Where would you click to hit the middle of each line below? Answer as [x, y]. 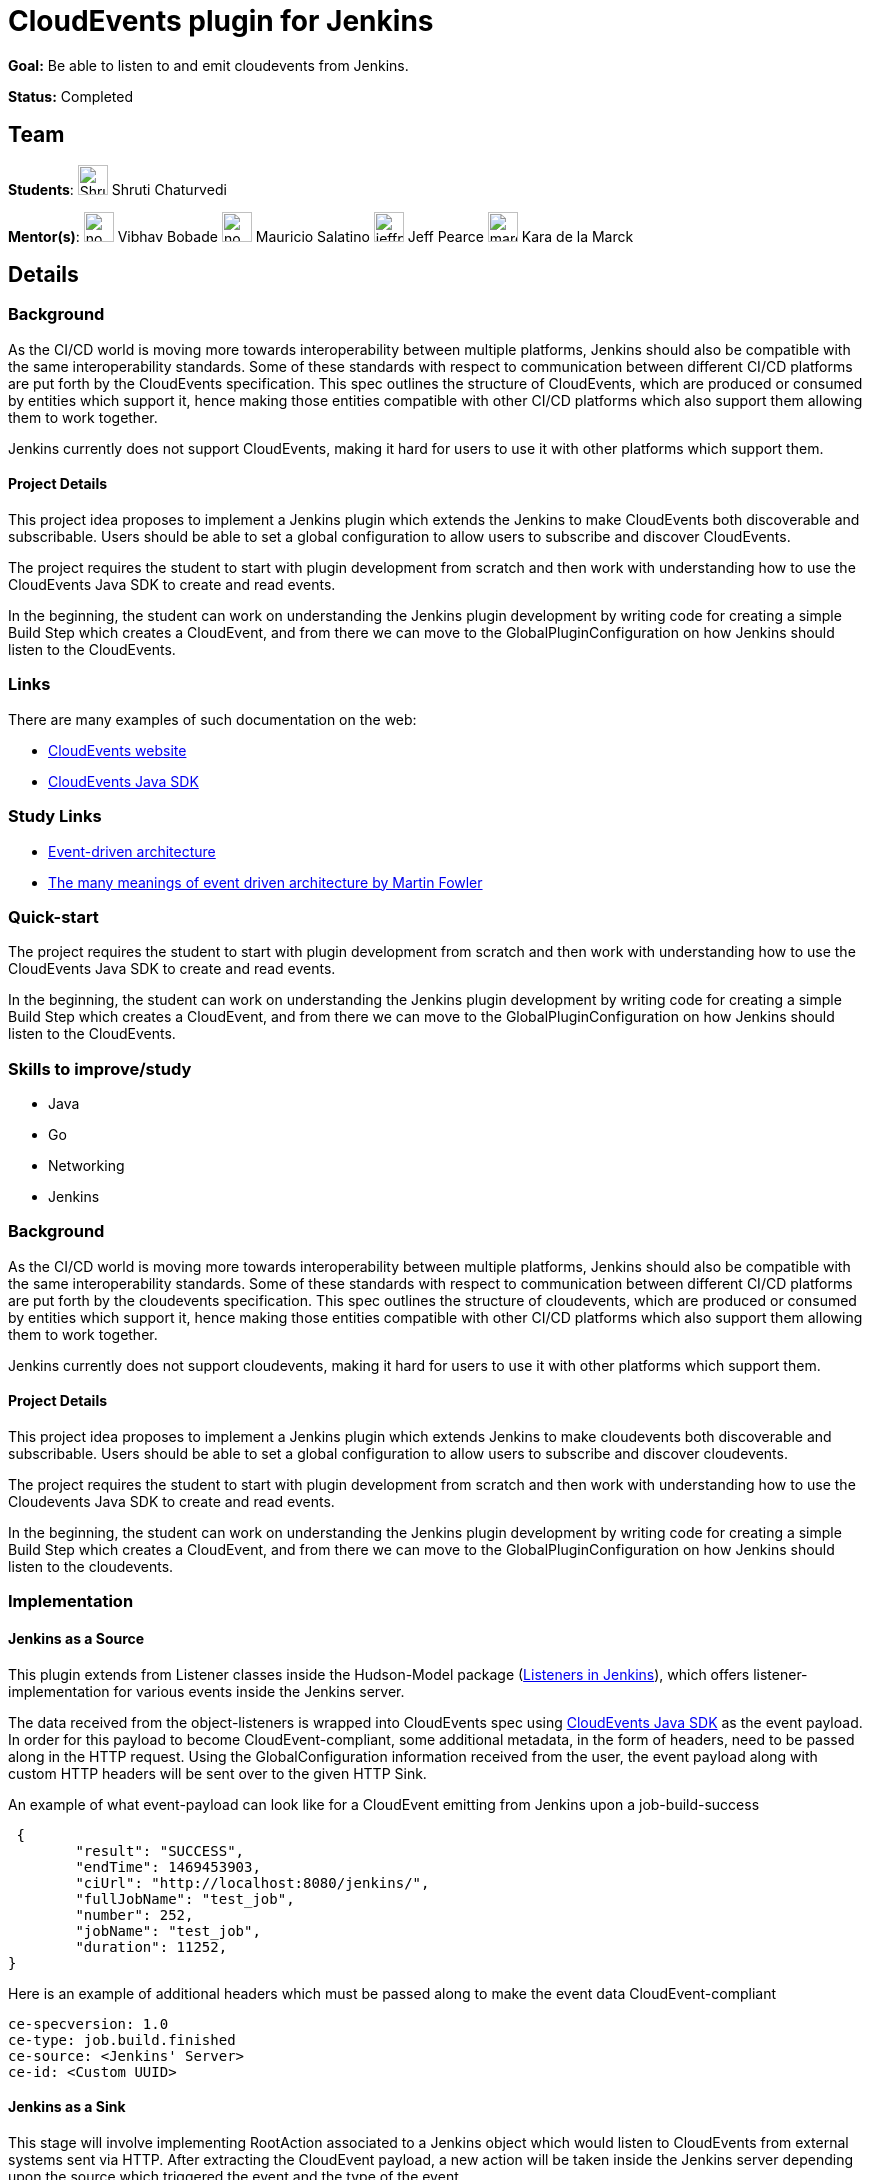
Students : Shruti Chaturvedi [117, 189]
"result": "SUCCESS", [160, 1850]
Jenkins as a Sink [67, 2107]
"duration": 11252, [151, 1946]
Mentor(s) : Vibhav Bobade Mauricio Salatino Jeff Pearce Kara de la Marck [321, 236]
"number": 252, [134, 1914]
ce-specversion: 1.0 [88, 2023]
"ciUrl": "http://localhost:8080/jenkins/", [252, 1882]
